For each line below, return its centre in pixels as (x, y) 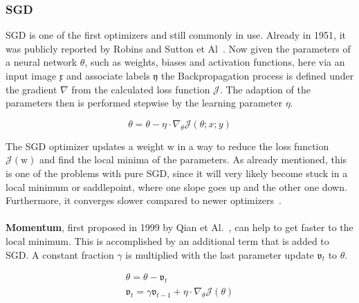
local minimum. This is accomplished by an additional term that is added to (167, 240)
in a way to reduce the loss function (253, 146)
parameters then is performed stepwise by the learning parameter (144, 103)
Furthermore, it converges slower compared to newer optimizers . (144, 200)
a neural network (42, 62)
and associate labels (108, 75)
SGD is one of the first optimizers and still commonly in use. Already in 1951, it (176, 35)
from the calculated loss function (141, 89)
